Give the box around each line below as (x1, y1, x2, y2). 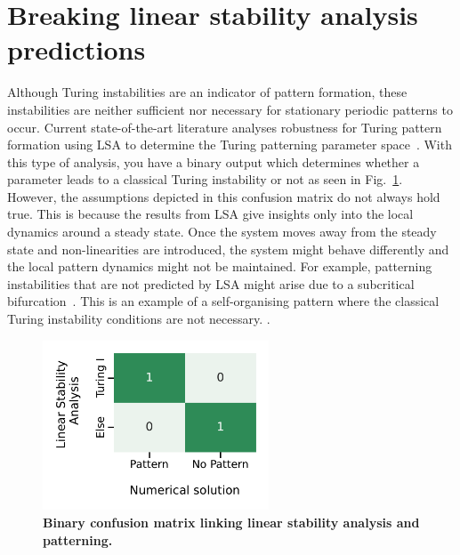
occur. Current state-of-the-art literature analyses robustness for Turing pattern (7, 117, 442, 136)
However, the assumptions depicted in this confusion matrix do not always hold (7, 187, 440, 205)
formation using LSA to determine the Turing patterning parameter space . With (7, 135, 452, 154)
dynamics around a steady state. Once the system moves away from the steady (7, 222, 437, 241)
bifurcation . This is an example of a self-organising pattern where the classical (7, 292, 440, 310)
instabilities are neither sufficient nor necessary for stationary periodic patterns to (7, 100, 453, 118)
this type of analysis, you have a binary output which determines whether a (7, 152, 420, 171)
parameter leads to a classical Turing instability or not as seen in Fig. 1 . (7, 170, 403, 189)
